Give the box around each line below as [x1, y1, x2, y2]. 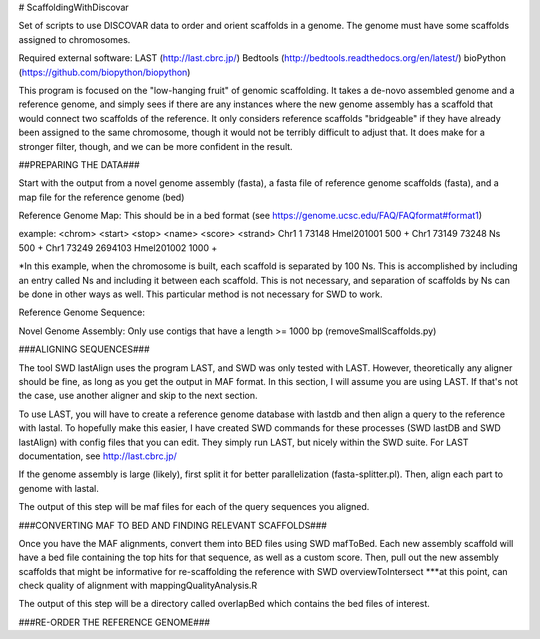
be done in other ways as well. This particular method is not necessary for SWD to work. [18, 288, 384, 300]
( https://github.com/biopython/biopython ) [18, 66, 191, 78]
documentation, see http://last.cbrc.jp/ [18, 450, 177, 462]
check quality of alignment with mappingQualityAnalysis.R [18, 580, 258, 592]
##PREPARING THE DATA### [18, 158, 140, 170]
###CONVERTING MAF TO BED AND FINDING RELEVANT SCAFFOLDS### [18, 519, 327, 531]
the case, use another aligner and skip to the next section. [18, 390, 258, 402]
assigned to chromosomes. [18, 33, 131, 45]
